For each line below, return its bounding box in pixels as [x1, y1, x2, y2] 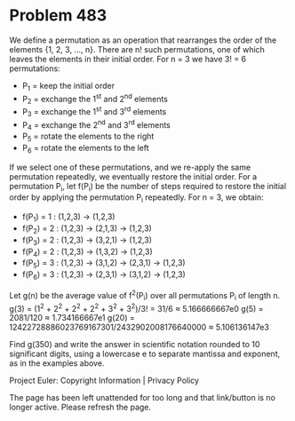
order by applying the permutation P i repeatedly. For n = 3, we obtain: [9, 192, 264, 205]
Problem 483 [9, 5, 108, 26]
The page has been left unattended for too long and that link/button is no [9, 393, 275, 403]
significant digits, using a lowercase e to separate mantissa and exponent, [9, 348, 281, 360]
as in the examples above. [9, 358, 105, 369]
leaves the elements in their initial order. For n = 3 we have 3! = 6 [9, 53, 247, 64]
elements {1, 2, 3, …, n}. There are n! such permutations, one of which [9, 44, 265, 54]
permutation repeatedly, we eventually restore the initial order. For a [9, 171, 258, 182]
